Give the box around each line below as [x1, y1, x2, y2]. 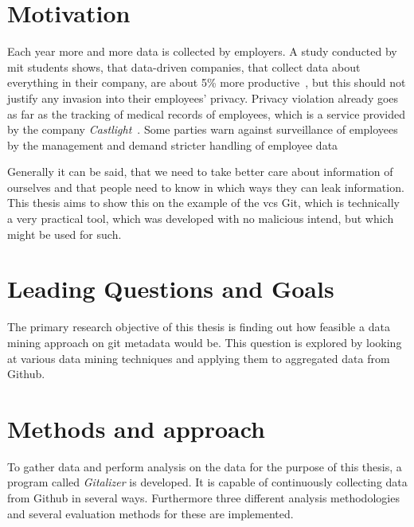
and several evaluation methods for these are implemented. [7, 505, 294, 521]
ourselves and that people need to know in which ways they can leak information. [7, 178, 404, 195]
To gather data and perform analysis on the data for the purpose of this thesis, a [7, 458, 402, 474]
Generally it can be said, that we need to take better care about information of [7, 163, 393, 180]
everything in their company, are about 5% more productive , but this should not [7, 74, 406, 91]
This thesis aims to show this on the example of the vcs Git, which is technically [7, 194, 400, 211]
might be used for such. [7, 225, 122, 242]
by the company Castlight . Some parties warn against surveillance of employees [7, 121, 398, 138]
